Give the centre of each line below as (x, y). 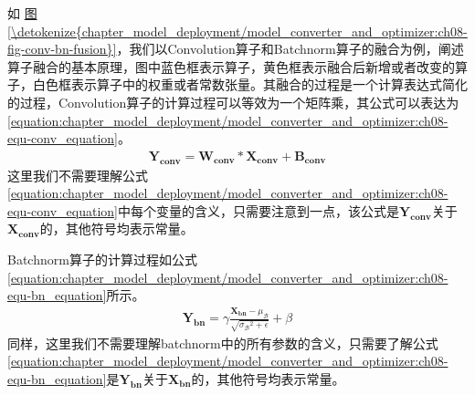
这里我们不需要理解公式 (78, 175)
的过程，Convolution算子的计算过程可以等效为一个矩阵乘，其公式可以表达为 (233, 102)
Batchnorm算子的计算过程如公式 (102, 259)
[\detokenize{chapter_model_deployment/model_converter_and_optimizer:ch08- (237, 31)
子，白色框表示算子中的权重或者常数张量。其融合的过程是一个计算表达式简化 (237, 84)
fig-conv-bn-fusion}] (62, 49)
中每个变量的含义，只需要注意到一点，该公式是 (258, 210)
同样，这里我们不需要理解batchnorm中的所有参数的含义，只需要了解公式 (223, 343)
